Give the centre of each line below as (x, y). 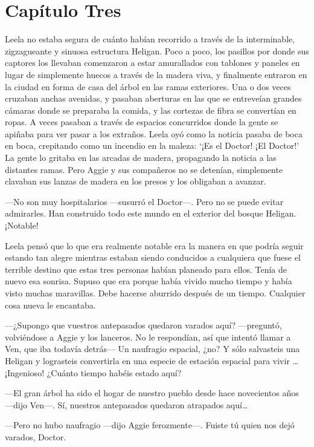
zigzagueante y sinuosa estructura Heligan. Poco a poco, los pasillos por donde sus (157, 51)
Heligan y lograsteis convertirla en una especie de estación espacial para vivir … (152, 360)
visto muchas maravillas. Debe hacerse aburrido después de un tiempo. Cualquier (155, 293)
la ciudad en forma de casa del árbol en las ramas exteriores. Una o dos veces (148, 86)
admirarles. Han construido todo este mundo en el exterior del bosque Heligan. (151, 213)
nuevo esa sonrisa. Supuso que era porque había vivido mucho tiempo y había (149, 281)
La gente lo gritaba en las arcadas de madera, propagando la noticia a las (141, 158)
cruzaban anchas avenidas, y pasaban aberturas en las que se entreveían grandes (153, 98)
